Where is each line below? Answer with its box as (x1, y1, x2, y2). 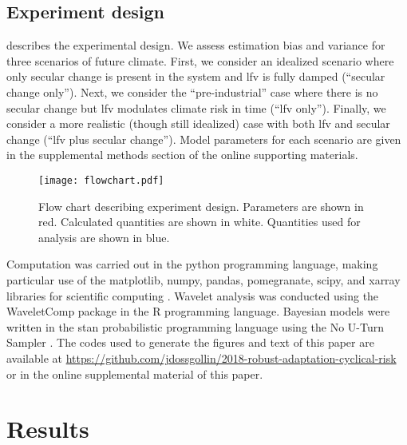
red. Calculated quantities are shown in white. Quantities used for (38, 213, 361, 230)
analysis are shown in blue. (38, 228, 170, 245)
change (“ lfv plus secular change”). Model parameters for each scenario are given (6, 130, 401, 147)
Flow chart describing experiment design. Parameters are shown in (38, 197, 364, 214)
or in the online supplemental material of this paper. (6, 365, 263, 382)
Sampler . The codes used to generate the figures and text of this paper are (6, 334, 374, 351)
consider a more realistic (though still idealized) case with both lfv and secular (6, 115, 390, 132)
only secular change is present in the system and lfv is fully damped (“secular (6, 68, 385, 85)
